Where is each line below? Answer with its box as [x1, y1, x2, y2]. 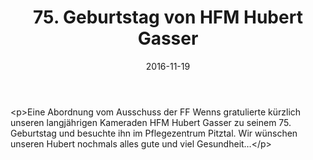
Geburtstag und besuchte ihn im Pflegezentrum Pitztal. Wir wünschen [10, 127, 298, 139]
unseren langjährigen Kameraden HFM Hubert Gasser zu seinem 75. [10, 116, 292, 128]
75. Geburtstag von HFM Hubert [33, 6, 303, 29]
